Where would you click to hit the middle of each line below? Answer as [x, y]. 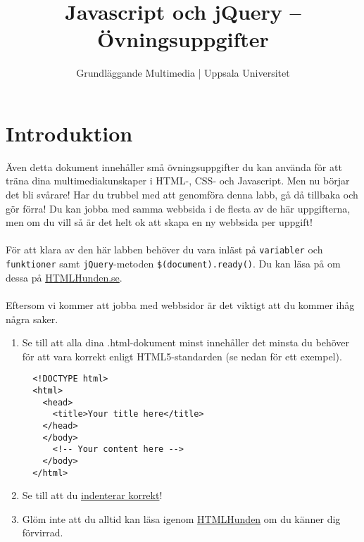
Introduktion [69, 133]
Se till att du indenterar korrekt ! [92, 495]
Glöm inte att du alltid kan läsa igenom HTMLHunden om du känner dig [181, 518]
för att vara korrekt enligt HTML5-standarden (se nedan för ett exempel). [182, 356]
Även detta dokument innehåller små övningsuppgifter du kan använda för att [174, 166]
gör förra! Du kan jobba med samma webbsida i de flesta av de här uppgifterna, [178, 208]
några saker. [32, 319]
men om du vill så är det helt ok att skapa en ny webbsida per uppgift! [159, 222]
